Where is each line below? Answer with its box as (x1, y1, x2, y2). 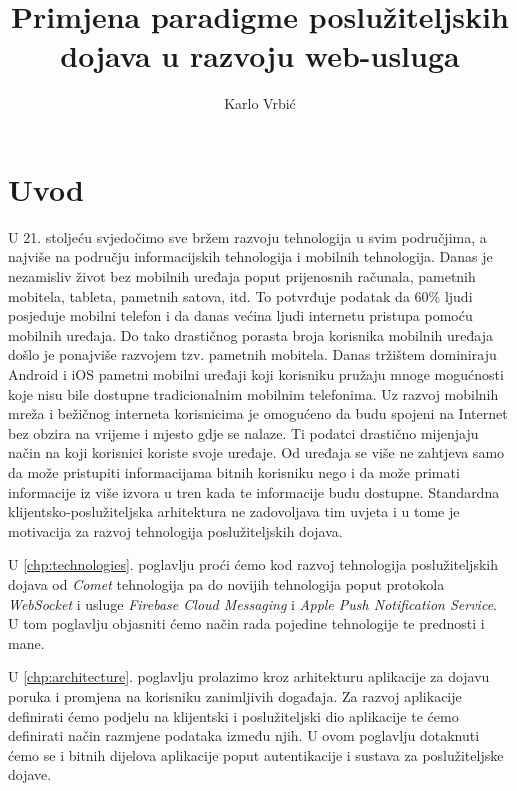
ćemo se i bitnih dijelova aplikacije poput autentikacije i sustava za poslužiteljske (8, 744, 504, 765)
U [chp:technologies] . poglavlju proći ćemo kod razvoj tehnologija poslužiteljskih (8, 554, 498, 575)
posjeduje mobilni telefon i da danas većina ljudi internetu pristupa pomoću (8, 305, 473, 326)
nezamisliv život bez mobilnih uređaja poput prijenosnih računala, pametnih (8, 266, 476, 287)
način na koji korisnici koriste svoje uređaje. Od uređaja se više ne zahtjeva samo (8, 442, 505, 463)
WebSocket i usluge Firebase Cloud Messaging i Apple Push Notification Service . (8, 593, 497, 614)
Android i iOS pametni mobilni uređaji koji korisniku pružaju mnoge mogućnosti (8, 364, 504, 384)
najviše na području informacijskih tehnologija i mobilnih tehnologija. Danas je (8, 246, 493, 267)
